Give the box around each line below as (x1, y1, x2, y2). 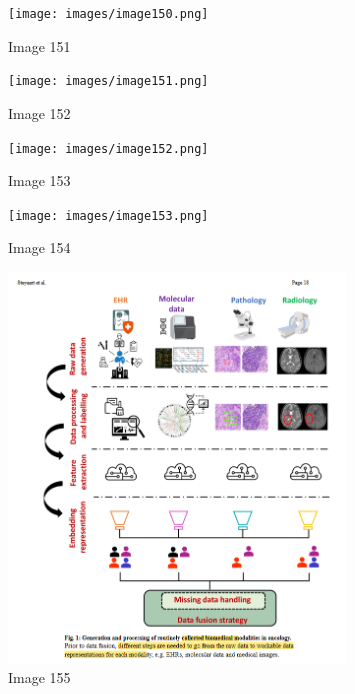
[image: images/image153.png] (8, 208, 209, 223)
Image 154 (8, 237, 71, 258)
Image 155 (8, 667, 71, 688)
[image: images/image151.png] (8, 74, 209, 89)
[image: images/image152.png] (8, 141, 209, 156)
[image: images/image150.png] (8, 7, 209, 21)
